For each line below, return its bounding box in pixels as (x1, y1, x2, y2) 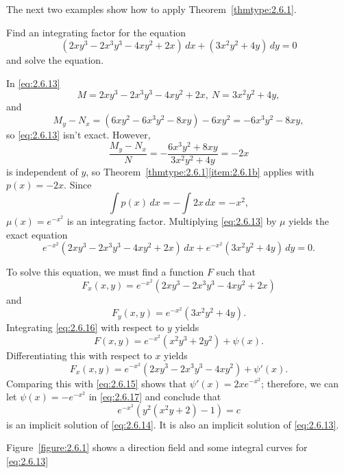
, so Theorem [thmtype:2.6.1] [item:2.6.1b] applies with (86, 164, 315, 178)
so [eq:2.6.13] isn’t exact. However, (6, 128, 151, 142)
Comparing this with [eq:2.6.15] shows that (6, 376, 187, 390)
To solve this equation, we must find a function (6, 265, 204, 279)
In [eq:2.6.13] (6, 75, 60, 90)
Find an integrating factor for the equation (6, 25, 186, 39)
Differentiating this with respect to (6, 348, 152, 362)
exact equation (6, 227, 68, 241)
